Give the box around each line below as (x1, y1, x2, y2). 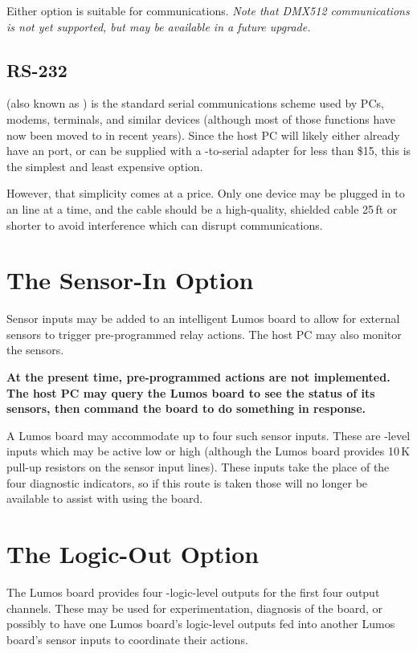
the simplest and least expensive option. (6, 157, 203, 174)
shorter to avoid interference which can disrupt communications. (6, 216, 323, 233)
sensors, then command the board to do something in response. (6, 400, 366, 417)
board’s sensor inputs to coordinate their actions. (6, 631, 248, 647)
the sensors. (6, 341, 64, 358)
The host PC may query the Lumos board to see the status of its (6, 384, 375, 401)
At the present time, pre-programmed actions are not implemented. (6, 369, 390, 386)
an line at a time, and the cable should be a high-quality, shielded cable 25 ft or (6, 200, 398, 217)
